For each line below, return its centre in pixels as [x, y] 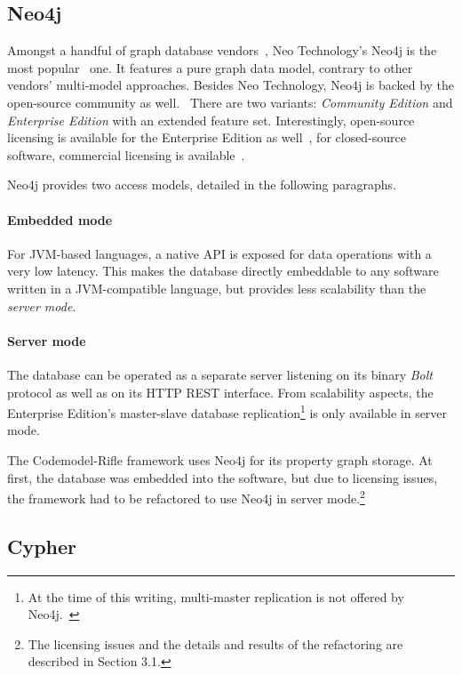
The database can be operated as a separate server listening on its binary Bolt [220, 374]
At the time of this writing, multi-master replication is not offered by [216, 596]
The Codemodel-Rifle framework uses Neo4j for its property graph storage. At [220, 459]
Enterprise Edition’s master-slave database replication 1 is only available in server [227, 411]
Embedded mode [60, 219]
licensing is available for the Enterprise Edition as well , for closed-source [207, 137]
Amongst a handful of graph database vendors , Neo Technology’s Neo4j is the [222, 50]
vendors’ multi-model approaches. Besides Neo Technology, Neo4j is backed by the [231, 85]
